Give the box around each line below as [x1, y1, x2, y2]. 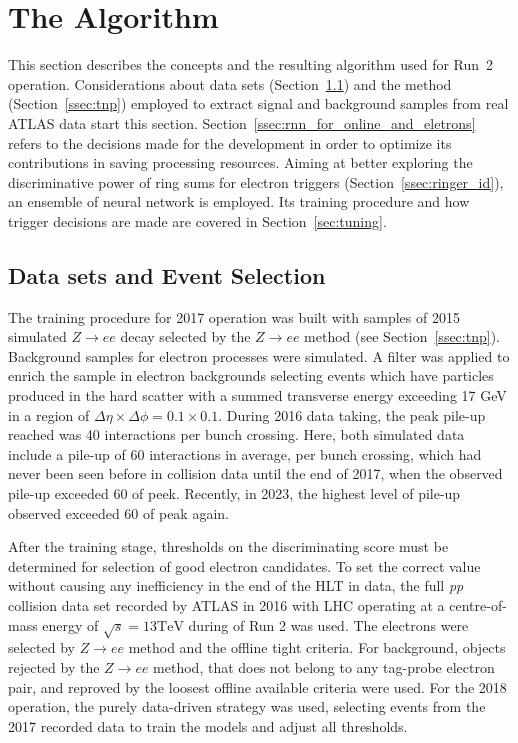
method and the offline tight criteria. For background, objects [128, 637, 506, 658]
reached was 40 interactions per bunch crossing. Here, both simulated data [8, 424, 465, 445]
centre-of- [449, 594, 507, 615]
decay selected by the [120, 326, 251, 347]
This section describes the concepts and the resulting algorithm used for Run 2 [8, 54, 494, 75]
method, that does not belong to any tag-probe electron [153, 656, 495, 677]
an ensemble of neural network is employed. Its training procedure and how [8, 191, 470, 212]
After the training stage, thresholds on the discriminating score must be [8, 536, 449, 557]
